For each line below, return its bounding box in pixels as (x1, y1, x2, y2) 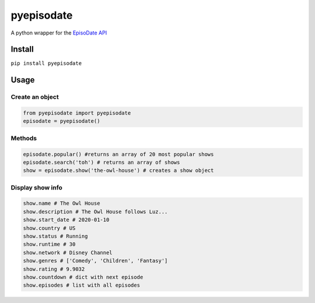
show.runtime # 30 (23, 241, 76, 248)
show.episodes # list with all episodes (23, 282, 140, 289)
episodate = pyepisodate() (23, 118, 100, 125)
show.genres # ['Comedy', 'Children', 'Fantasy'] (23, 257, 168, 264)
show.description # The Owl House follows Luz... (23, 208, 168, 215)
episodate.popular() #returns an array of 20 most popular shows (23, 151, 214, 157)
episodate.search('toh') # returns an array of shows (23, 159, 180, 166)
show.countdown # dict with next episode (23, 274, 143, 280)
